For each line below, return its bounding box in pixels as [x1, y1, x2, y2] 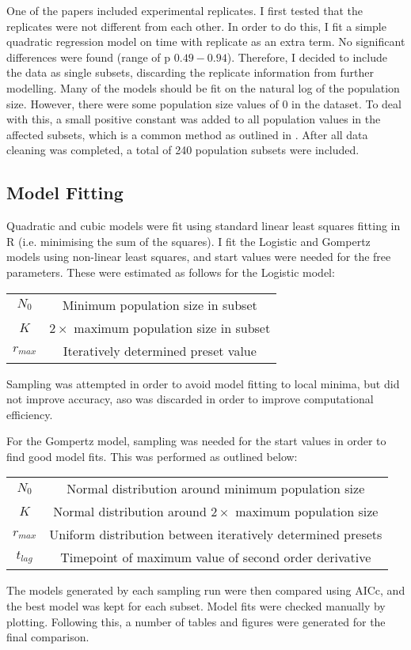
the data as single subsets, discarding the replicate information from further [6, 64, 374, 81]
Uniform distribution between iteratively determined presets [49, 525, 382, 544]
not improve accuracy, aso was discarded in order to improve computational [6, 391, 374, 407]
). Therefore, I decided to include [226, 48, 387, 65]
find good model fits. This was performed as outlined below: [6, 448, 298, 464]
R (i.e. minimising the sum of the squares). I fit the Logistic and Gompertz [6, 232, 371, 249]
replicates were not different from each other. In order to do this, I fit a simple [6, 17, 386, 34]
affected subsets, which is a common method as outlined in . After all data [6, 126, 368, 142]
